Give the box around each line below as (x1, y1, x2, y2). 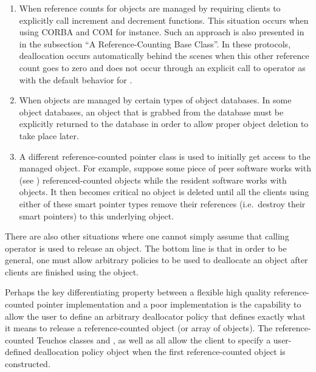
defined (5, 345, 32, 358)
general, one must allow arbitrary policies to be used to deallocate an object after (5, 253, 308, 266)
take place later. (19, 129, 79, 142)
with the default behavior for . (19, 73, 132, 86)
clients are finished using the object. (5, 265, 139, 278)
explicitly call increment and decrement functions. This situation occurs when (19, 13, 309, 26)
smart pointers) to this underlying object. (19, 209, 174, 222)
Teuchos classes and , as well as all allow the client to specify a (36, 333, 271, 346)
